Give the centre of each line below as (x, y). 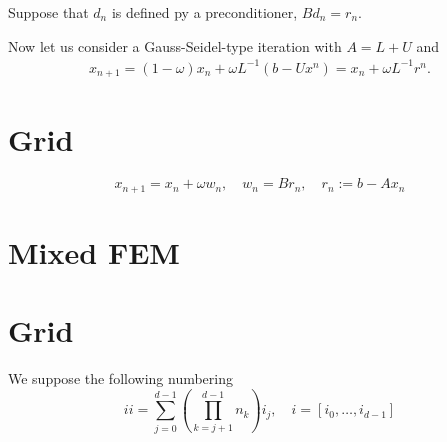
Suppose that (48, 12)
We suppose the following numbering (120, 378)
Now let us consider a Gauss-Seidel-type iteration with (175, 45)
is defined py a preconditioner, (204, 12)
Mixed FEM (94, 251)
